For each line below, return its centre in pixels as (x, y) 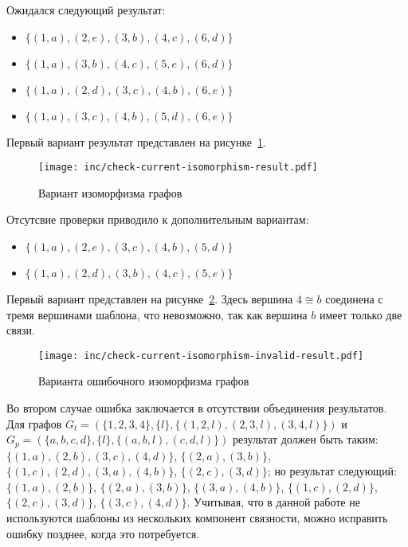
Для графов (34, 423)
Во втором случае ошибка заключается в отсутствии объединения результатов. (197, 408)
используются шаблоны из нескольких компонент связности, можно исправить (197, 518)
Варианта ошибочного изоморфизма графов (144, 381)
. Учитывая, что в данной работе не (273, 502)
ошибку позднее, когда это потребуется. (103, 533)
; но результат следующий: (332, 471)
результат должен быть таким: (305, 439)
